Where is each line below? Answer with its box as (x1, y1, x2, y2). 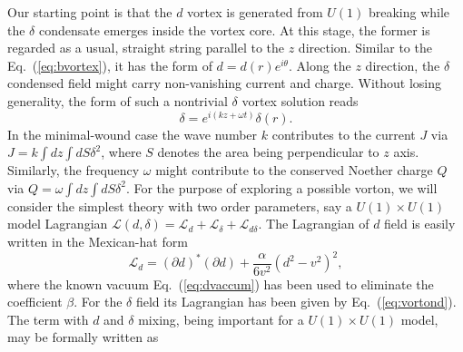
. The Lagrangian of (258, 214, 369, 233)
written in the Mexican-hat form (7, 232, 188, 251)
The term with (7, 309, 89, 328)
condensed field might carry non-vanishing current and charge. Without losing (7, 73, 442, 93)
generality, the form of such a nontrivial (7, 91, 228, 110)
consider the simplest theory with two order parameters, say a (7, 196, 352, 215)
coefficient (7, 292, 63, 311)
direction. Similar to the (298, 38, 432, 57)
